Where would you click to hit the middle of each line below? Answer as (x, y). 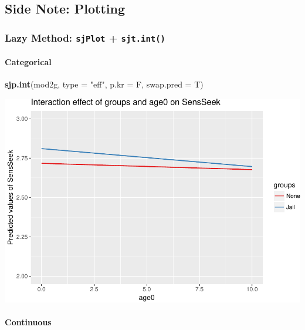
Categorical (28, 61)
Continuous (28, 322)
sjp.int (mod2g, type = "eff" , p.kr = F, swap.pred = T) (104, 84)
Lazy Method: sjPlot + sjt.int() (85, 37)
